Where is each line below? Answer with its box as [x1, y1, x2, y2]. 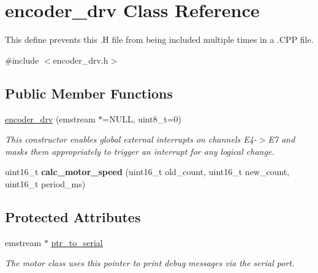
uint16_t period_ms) [5, 177, 86, 190]
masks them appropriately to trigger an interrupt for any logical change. [5, 144, 274, 157]
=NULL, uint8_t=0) [102, 112, 181, 125]
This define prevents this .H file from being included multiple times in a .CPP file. [5, 33, 314, 46]
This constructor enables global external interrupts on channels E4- [5, 133, 257, 146]
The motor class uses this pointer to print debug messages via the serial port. [5, 256, 295, 269]
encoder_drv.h [53, 53, 108, 66]
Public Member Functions [5, 83, 173, 102]
